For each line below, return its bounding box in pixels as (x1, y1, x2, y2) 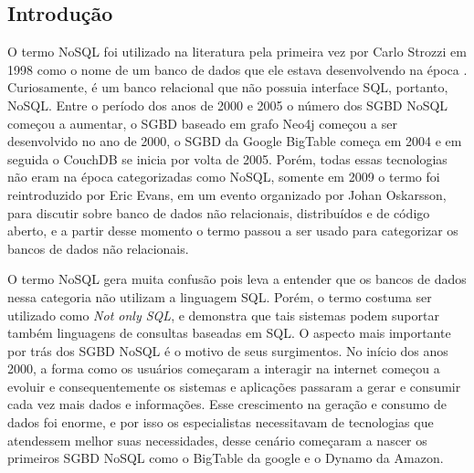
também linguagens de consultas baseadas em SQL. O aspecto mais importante (7, 323, 451, 342)
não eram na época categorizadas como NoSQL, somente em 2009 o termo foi (7, 167, 440, 186)
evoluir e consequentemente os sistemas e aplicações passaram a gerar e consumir (7, 376, 461, 395)
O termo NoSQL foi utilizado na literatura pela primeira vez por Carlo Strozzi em (7, 42, 467, 61)
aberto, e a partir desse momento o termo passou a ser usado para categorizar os (7, 221, 458, 240)
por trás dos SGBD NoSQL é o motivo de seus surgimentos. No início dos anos (7, 341, 448, 360)
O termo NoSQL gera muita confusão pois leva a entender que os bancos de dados (7, 269, 467, 289)
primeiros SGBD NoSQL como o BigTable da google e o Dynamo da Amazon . (7, 448, 444, 468)
